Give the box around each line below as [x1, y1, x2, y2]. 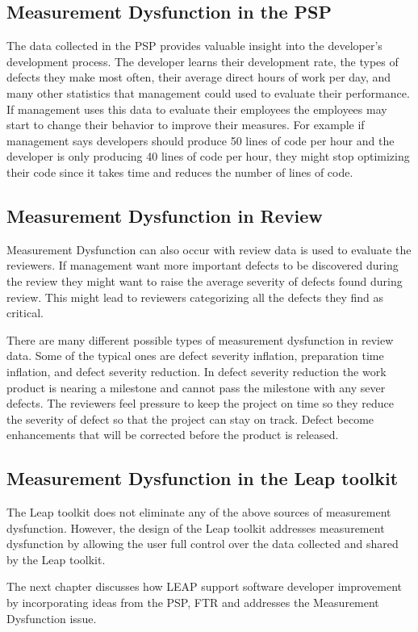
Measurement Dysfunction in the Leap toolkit [6, 466, 399, 491]
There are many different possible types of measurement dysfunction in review [6, 331, 394, 348]
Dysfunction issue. [6, 609, 97, 626]
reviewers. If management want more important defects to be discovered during [6, 257, 399, 274]
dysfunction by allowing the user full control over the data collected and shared [6, 535, 399, 552]
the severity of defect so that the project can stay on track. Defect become [6, 410, 374, 427]
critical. [6, 304, 44, 321]
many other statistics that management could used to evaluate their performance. [6, 84, 410, 101]
